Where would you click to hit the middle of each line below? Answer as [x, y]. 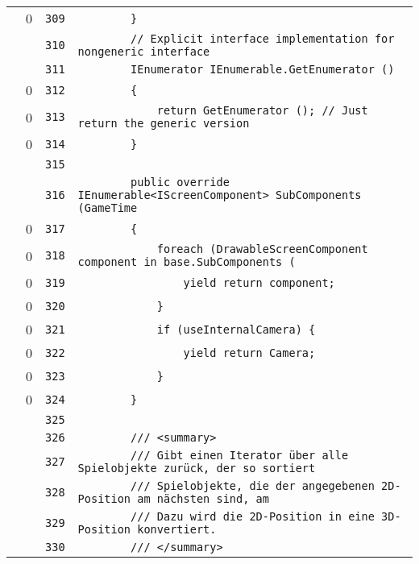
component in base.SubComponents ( [187, 262]
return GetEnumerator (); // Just [262, 110]
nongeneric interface [144, 52]
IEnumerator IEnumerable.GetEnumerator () [263, 69]
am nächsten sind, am [203, 499]
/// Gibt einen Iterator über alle [240, 455]
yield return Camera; [249, 352]
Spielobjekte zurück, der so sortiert [197, 468]
